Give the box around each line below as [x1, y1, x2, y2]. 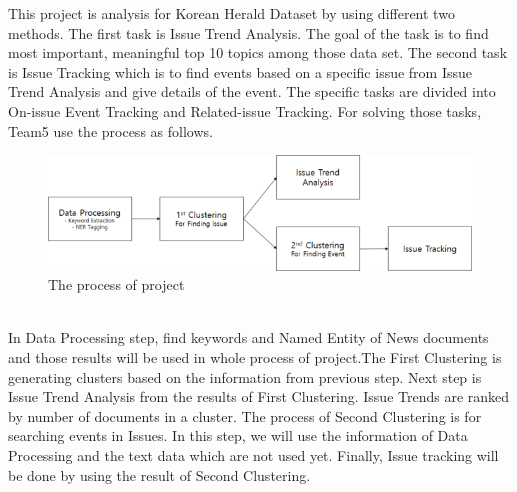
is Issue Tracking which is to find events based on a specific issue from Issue [8, 61, 473, 82]
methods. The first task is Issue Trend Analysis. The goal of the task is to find [8, 22, 489, 43]
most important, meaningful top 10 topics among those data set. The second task [8, 42, 508, 63]
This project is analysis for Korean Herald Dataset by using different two [8, 3, 455, 23]
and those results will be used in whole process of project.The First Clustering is [8, 347, 502, 368]
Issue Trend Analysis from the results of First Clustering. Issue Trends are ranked [8, 386, 510, 407]
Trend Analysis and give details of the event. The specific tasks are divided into [8, 81, 496, 102]
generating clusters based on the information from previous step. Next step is [8, 366, 482, 387]
